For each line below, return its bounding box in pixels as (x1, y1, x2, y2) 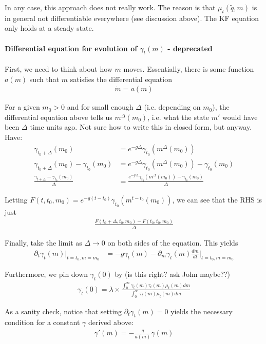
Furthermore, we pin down (5, 269, 88, 279)
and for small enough (67, 102, 134, 112)
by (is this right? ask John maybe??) (115, 269, 230, 279)
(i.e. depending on (144, 102, 201, 112)
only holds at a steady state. (5, 23, 94, 33)
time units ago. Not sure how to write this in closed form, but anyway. (30, 122, 252, 132)
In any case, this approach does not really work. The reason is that (5, 2, 216, 12)
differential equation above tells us (5, 111, 112, 122)
